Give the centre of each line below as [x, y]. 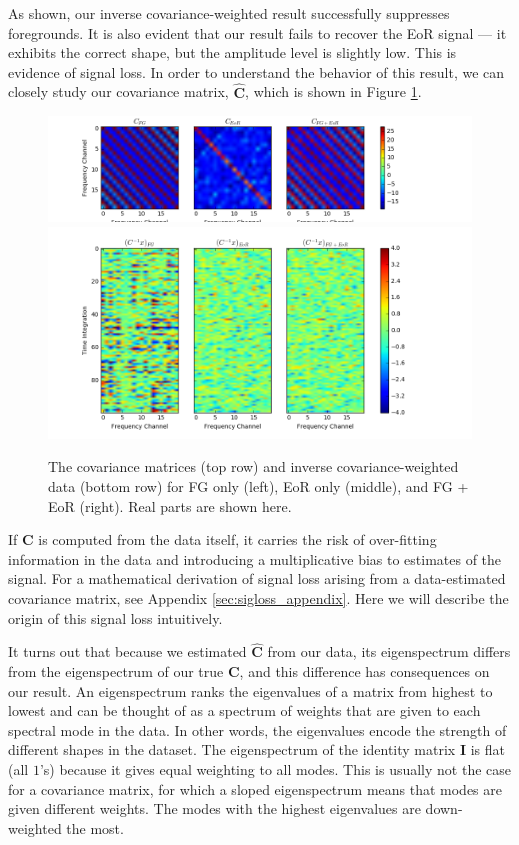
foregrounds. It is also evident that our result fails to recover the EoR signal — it [257, 32]
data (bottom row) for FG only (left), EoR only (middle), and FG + [258, 485]
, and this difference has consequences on [364, 670]
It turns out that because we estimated [127, 651]
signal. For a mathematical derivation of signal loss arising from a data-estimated [257, 578]
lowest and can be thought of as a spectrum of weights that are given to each [244, 710]
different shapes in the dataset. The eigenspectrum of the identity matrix [232, 749]
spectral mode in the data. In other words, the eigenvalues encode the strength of [257, 729]
